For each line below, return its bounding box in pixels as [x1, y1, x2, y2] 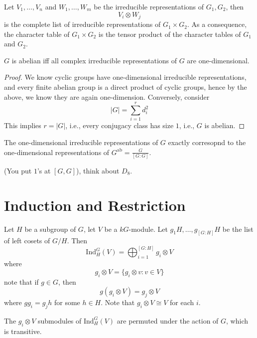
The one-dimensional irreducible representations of [4, 137, 158, 147]
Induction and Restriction [4, 194, 186, 215]
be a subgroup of [24, 223, 76, 234]
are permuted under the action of [117, 315, 219, 326]
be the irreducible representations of [94, 1, 204, 11]
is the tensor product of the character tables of [98, 28, 241, 39]
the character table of [4, 28, 70, 39]
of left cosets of [4, 235, 50, 246]
